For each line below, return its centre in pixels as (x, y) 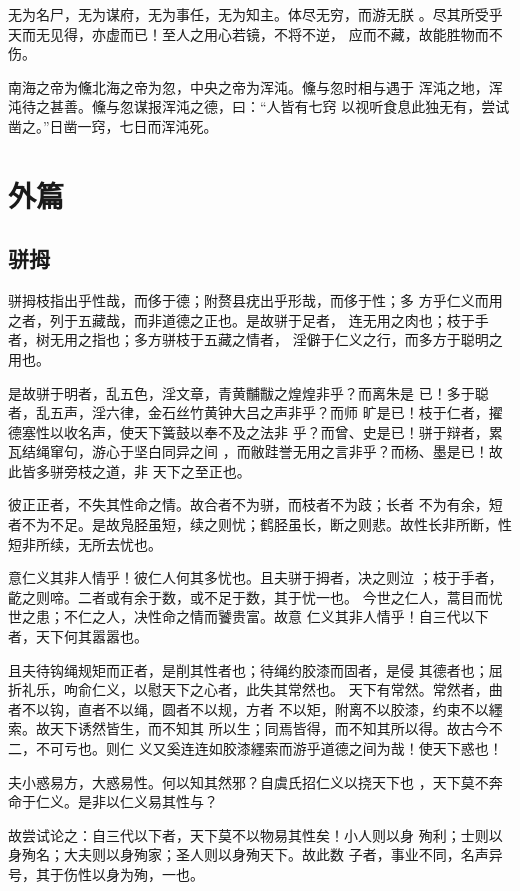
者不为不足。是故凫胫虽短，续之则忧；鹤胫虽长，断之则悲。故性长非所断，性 (260, 524)
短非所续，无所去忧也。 (85, 543)
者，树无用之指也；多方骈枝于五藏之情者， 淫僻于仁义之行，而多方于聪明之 (255, 339)
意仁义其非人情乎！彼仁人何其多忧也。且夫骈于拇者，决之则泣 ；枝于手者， (255, 577)
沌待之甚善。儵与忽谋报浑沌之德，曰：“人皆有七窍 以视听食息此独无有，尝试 (259, 106)
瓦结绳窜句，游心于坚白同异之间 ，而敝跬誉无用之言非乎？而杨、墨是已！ (248, 451)
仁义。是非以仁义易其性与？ (126, 801)
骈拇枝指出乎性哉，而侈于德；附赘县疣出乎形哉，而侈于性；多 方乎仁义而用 (255, 300)
